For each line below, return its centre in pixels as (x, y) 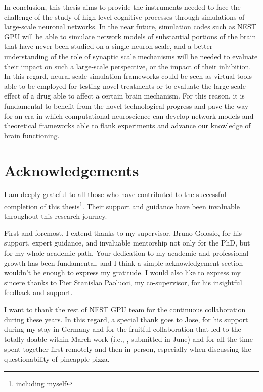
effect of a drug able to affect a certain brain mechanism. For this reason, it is (124, 96)
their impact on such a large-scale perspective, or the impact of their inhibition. (128, 66)
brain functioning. (32, 135)
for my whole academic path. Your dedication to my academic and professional (126, 253)
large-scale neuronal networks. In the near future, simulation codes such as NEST (130, 27)
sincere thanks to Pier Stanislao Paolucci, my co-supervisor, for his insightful (123, 282)
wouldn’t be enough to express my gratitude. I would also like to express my (122, 273)
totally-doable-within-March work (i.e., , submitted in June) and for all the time (128, 339)
